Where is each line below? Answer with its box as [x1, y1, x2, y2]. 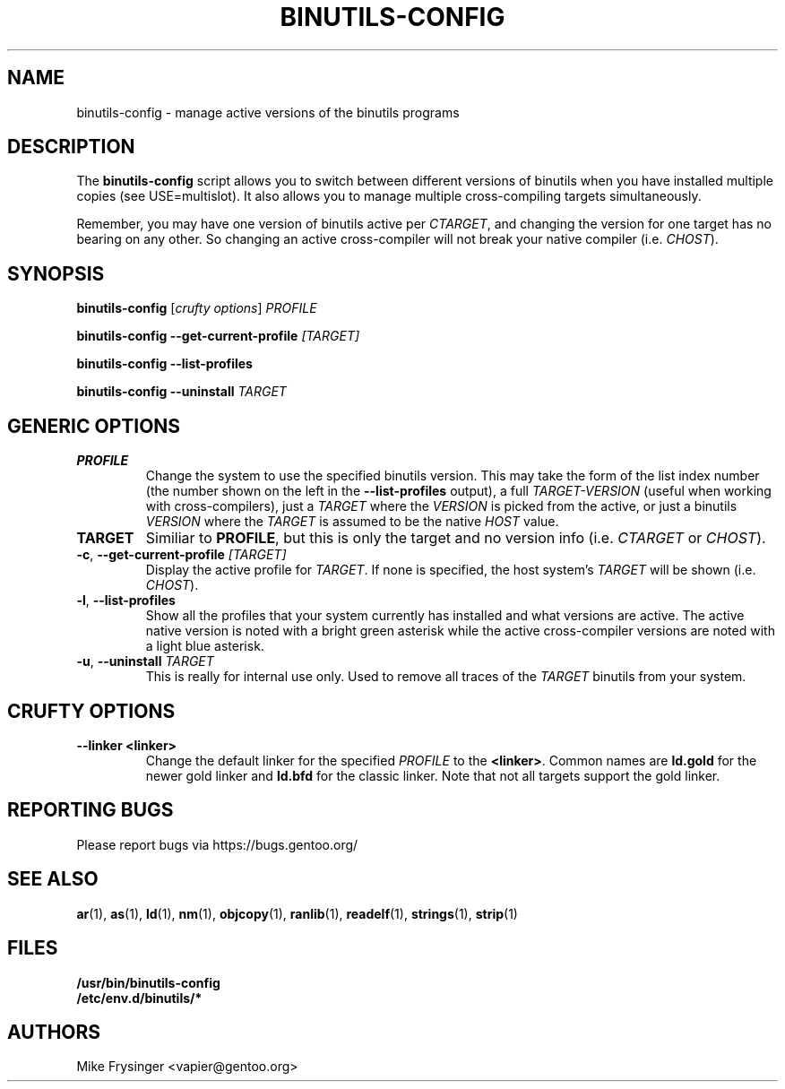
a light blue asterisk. [145, 638, 264, 654]
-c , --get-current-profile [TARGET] [76, 547, 287, 563]
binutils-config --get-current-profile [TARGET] [76, 328, 360, 344]
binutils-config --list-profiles [76, 356, 253, 372]
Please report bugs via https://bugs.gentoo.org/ [76, 836, 358, 852]
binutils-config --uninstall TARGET [76, 384, 287, 400]
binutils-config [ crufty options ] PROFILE [76, 300, 317, 316]
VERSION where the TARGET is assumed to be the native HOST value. [145, 514, 559, 530]
